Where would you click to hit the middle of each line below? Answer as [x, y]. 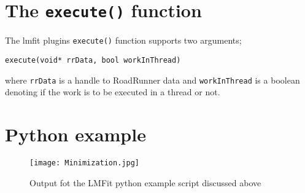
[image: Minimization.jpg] [84, 163]
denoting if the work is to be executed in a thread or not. [113, 92]
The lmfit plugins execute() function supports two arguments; [123, 40]
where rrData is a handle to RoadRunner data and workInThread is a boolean [152, 80]
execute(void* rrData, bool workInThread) [93, 60]
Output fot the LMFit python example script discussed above [145, 182]
